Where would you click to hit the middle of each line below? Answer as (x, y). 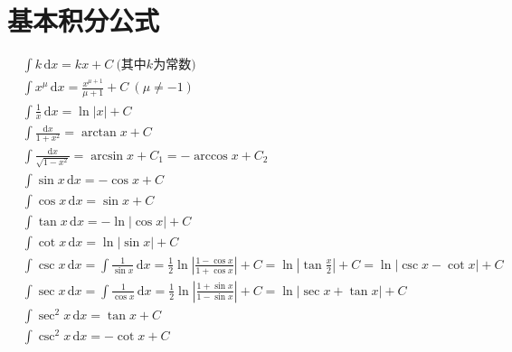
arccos (211, 156)
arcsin (107, 156)
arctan (99, 133)
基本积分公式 (84, 20)
